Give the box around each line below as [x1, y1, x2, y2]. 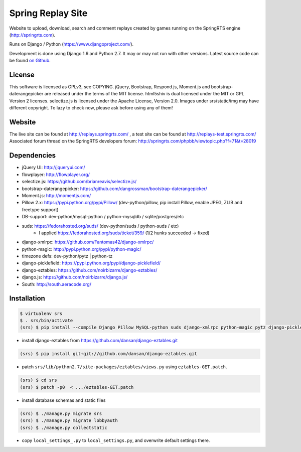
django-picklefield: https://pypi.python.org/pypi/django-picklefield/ [22, 260, 161, 266]
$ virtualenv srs [20, 311, 63, 316]
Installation [9, 294, 45, 303]
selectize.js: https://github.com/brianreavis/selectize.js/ [22, 179, 137, 185]
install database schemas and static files [22, 397, 106, 403]
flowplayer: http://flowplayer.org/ [22, 171, 90, 178]
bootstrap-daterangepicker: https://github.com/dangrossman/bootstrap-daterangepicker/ [22, 186, 208, 192]
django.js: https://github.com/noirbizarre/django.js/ [22, 274, 128, 280]
